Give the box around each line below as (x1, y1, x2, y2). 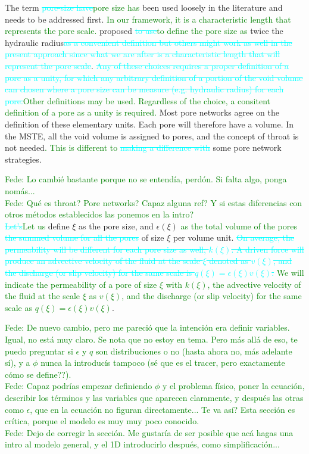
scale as (5, 301, 33, 313)
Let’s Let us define (5, 219, 70, 232)
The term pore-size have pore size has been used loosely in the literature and (5, 1, 283, 13)
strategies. (5, 153, 42, 165)
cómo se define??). (5, 368, 71, 380)
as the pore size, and (79, 219, 154, 232)
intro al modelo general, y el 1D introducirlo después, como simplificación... (5, 438, 280, 450)
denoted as (209, 254, 248, 267)
